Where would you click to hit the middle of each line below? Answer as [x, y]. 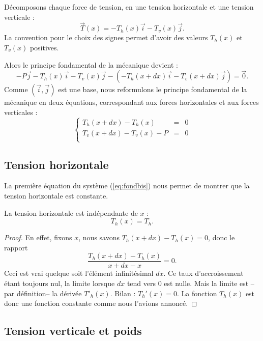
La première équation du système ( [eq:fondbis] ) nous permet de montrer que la [127, 186]
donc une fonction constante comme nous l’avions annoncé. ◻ [101, 303]
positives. [44, 47]
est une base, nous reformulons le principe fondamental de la [153, 89]
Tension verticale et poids [73, 331]
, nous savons [99, 237]
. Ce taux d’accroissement [203, 273]
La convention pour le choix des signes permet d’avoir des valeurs [106, 37]
